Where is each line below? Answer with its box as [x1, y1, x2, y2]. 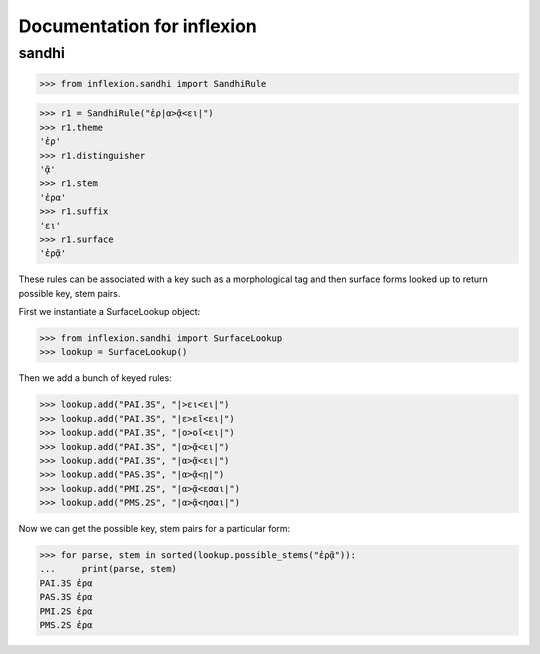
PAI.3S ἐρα [39, 577, 93, 589]
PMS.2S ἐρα [39, 620, 93, 631]
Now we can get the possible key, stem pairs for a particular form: [18, 523, 291, 535]
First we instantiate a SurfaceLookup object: [18, 306, 201, 318]
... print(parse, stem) [39, 563, 177, 575]
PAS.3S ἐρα [39, 591, 93, 603]
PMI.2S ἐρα [39, 605, 93, 617]
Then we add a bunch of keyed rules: [18, 372, 172, 384]
